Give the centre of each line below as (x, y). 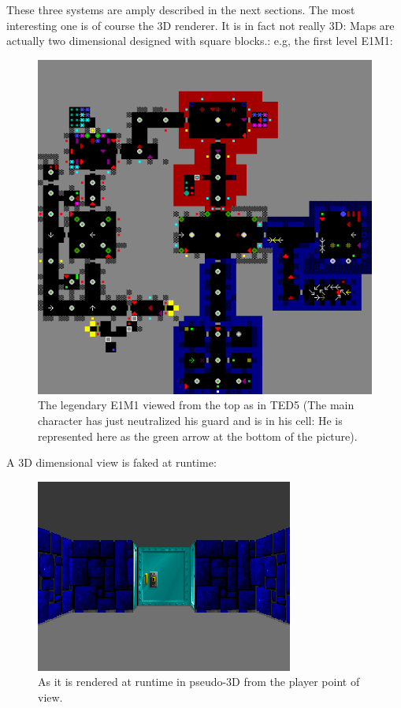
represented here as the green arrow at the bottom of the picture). (198, 436)
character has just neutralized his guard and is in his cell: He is (190, 420)
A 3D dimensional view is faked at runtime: (111, 462)
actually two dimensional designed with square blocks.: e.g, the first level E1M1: (200, 41)
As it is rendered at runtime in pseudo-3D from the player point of (199, 682)
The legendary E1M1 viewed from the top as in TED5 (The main (196, 405)
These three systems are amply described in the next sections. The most (181, 9)
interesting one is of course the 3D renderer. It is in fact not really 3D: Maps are (200, 25)
